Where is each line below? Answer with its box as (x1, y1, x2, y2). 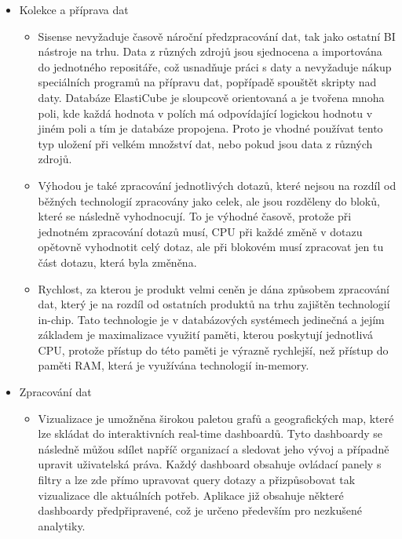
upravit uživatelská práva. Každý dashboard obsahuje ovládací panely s (38, 456, 382, 472)
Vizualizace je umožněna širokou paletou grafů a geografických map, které (38, 410, 394, 426)
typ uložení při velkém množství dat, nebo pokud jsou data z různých (38, 135, 373, 151)
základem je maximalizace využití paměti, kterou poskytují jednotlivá (38, 326, 373, 343)
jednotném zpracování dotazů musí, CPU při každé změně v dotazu (38, 223, 363, 239)
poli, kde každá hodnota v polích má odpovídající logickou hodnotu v (38, 104, 373, 121)
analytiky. (38, 517, 86, 534)
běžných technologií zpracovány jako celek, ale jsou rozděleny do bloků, (38, 192, 380, 209)
